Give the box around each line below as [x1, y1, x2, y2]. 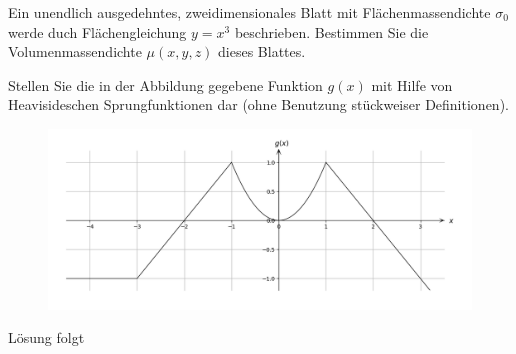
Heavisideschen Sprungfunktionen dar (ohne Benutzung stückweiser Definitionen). [8, 94, 509, 115]
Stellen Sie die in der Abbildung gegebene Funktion [8, 74, 323, 95]
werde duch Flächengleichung [8, 21, 187, 42]
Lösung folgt [8, 327, 85, 348]
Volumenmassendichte [8, 41, 142, 62]
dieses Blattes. [218, 41, 306, 62]
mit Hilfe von [371, 74, 453, 95]
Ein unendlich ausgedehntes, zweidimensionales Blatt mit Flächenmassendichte [8, 2, 491, 22]
